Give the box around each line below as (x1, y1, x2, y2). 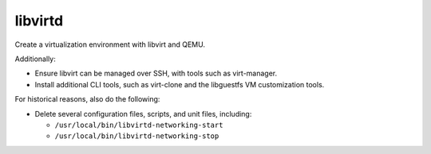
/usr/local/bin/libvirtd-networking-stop (54, 132, 219, 141)
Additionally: (14, 54, 56, 64)
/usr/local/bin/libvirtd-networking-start (54, 120, 223, 129)
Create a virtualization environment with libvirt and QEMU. (14, 40, 205, 49)
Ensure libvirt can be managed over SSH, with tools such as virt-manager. (34, 68, 278, 79)
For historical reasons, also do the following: (14, 94, 160, 104)
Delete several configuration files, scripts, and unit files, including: (34, 109, 252, 118)
